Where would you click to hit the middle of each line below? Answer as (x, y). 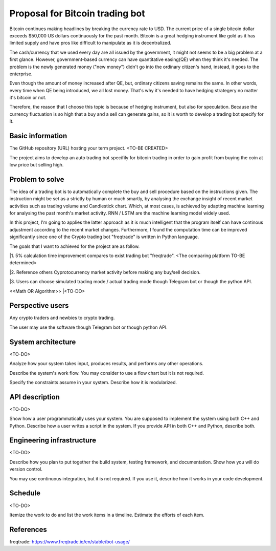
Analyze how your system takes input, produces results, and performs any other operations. (107, 364)
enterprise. (21, 74)
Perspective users (39, 305)
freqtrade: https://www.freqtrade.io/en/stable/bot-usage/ (70, 542)
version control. (26, 469)
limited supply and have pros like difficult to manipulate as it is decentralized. (90, 43)
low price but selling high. (37, 164)
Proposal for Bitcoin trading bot (77, 13)
